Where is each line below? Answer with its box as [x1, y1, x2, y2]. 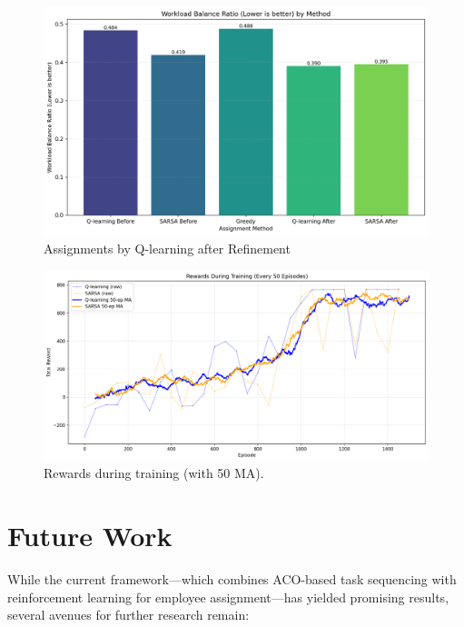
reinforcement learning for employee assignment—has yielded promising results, [7, 587, 449, 606]
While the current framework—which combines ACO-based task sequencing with [7, 569, 457, 588]
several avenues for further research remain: [7, 605, 250, 624]
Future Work [7, 516, 173, 553]
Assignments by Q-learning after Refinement [44, 238, 291, 257]
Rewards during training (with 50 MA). [44, 463, 264, 483]
